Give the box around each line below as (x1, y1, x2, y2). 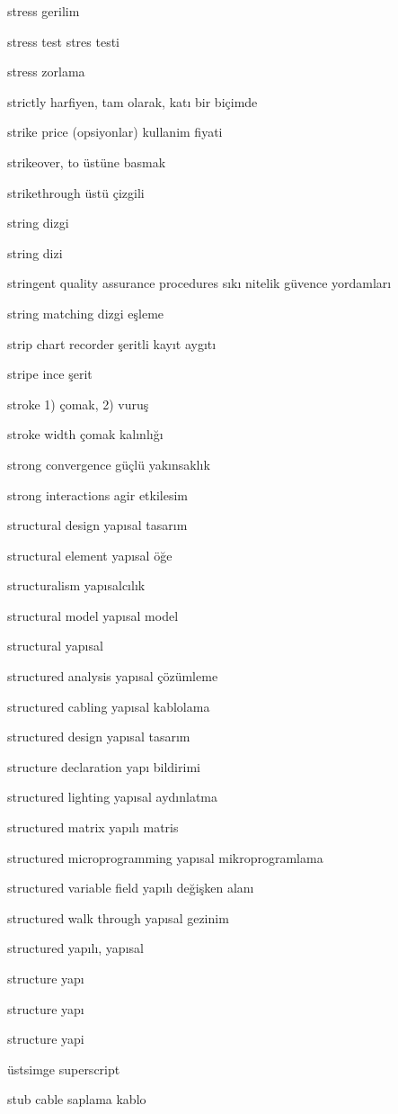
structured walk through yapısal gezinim (7, 908, 229, 927)
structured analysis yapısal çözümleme (7, 667, 218, 686)
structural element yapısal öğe (7, 545, 172, 564)
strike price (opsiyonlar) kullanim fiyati (7, 122, 223, 141)
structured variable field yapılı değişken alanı (7, 878, 254, 897)
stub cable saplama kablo (7, 1090, 146, 1109)
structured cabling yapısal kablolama (7, 696, 210, 715)
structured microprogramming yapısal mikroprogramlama (7, 848, 323, 867)
